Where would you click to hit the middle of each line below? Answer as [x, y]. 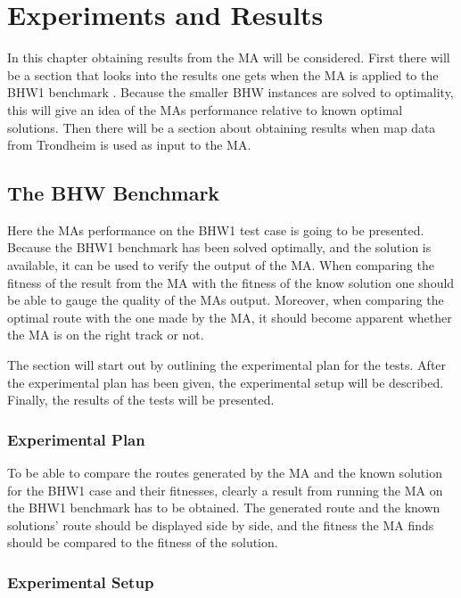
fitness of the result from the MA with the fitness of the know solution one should [231, 282]
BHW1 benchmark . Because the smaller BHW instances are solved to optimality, [230, 92]
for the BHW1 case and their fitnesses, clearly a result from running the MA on [225, 490]
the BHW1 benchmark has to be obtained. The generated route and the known [224, 508]
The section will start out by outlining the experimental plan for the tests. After [227, 365]
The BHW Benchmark [114, 193]
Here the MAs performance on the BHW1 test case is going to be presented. [216, 229]
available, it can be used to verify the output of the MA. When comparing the [221, 265]
